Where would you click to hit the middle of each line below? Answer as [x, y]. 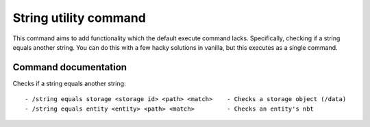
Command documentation [70, 67]
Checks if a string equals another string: [69, 83]
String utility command [79, 18]
